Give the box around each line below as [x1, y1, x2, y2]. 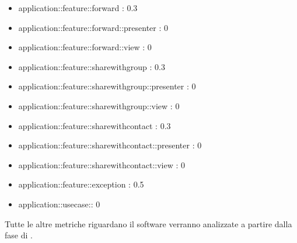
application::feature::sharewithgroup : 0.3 [18, 60, 165, 72]
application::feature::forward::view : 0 [18, 41, 152, 53]
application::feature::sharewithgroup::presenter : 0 [18, 80, 196, 92]
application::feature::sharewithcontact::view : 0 [18, 158, 186, 171]
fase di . [5, 229, 33, 241]
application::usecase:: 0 [18, 197, 100, 210]
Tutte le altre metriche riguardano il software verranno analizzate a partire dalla [5, 217, 292, 230]
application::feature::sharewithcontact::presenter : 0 [18, 139, 202, 151]
